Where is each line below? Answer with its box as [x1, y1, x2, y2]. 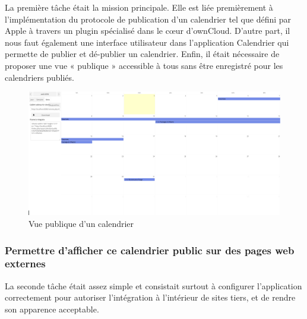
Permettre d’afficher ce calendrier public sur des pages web [5, 242, 295, 257]
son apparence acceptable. [5, 302, 99, 315]
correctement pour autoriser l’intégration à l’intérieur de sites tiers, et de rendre [5, 291, 296, 304]
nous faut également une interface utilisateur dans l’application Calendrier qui [5, 36, 289, 48]
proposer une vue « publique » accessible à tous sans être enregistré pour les [5, 59, 283, 71]
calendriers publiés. [5, 71, 74, 83]
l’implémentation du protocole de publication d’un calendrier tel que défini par [5, 12, 292, 25]
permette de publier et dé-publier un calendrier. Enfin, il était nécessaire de [5, 48, 280, 60]
